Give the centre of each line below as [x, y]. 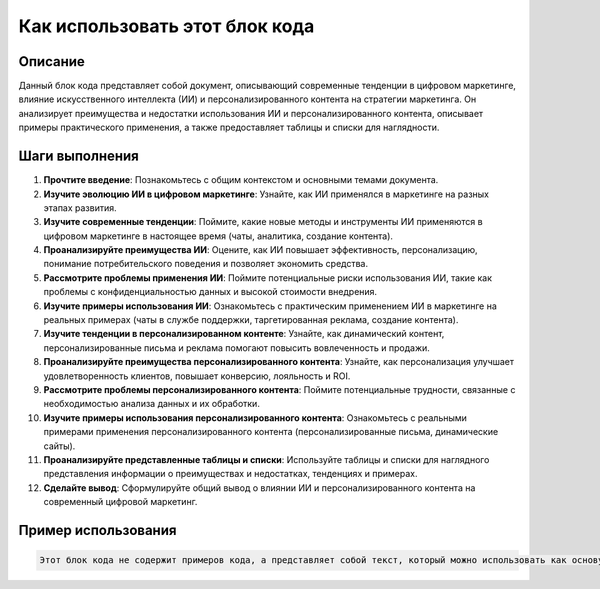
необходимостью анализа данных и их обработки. [151, 404]
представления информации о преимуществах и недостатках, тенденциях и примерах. [230, 474]
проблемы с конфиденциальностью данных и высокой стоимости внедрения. [210, 292]
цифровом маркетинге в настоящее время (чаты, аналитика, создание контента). [218, 236]
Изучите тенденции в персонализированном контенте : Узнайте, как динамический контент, [244, 334]
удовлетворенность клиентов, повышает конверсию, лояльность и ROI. [197, 376]
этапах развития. [80, 207]
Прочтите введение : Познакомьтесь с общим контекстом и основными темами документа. [241, 180]
